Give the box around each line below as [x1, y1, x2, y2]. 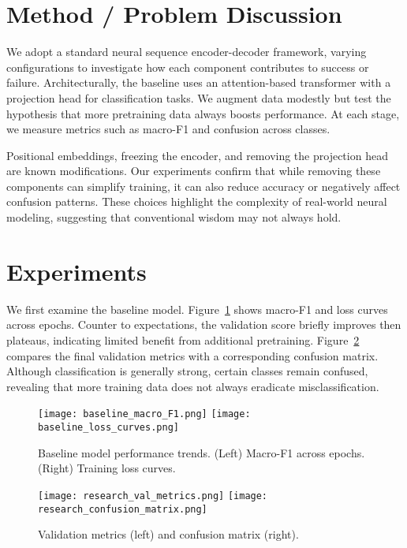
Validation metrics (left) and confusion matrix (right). [38, 526, 299, 542]
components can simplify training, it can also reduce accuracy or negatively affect [6, 177, 401, 194]
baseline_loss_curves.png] [38, 422, 179, 433]
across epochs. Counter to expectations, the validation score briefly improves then [6, 316, 401, 333]
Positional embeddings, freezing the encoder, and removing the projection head [6, 147, 388, 163]
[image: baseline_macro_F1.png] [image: [38, 408, 251, 420]
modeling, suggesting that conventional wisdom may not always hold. [6, 209, 342, 226]
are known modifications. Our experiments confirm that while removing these [6, 162, 381, 179]
